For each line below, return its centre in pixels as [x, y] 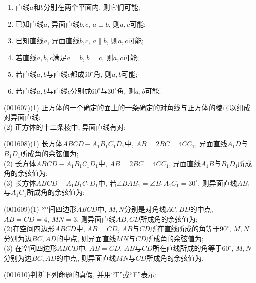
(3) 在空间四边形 [31, 248]
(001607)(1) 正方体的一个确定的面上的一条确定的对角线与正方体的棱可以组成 [127, 107]
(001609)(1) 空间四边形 [40, 209]
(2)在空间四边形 [29, 229]
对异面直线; [22, 117]
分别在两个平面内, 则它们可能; [92, 7]
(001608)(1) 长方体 [33, 143]
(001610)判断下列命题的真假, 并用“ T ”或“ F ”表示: [81, 274]
